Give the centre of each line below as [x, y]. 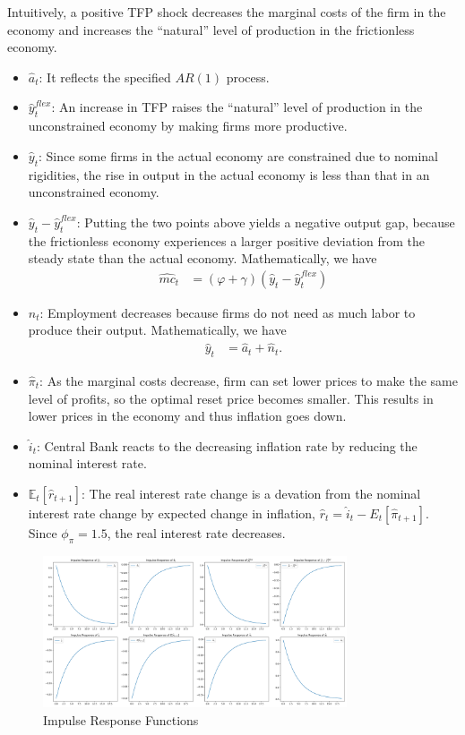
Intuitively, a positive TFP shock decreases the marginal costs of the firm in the [227, 12]
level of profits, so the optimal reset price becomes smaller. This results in [231, 398]
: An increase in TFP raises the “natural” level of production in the [237, 107]
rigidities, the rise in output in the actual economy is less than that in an [229, 174]
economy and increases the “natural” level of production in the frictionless [211, 29]
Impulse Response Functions [121, 719]
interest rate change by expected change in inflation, [172, 513]
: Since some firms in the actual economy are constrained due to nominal [238, 155]
